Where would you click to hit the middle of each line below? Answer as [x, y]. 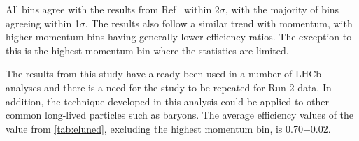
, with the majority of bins [282, 9]
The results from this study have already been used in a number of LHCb [164, 74]
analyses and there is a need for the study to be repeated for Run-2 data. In [169, 87]
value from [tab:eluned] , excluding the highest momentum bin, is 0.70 [154, 128]
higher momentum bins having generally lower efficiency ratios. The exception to [179, 37]
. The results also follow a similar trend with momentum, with [219, 23]
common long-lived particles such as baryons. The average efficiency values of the [180, 115]
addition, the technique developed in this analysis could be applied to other [167, 101]
